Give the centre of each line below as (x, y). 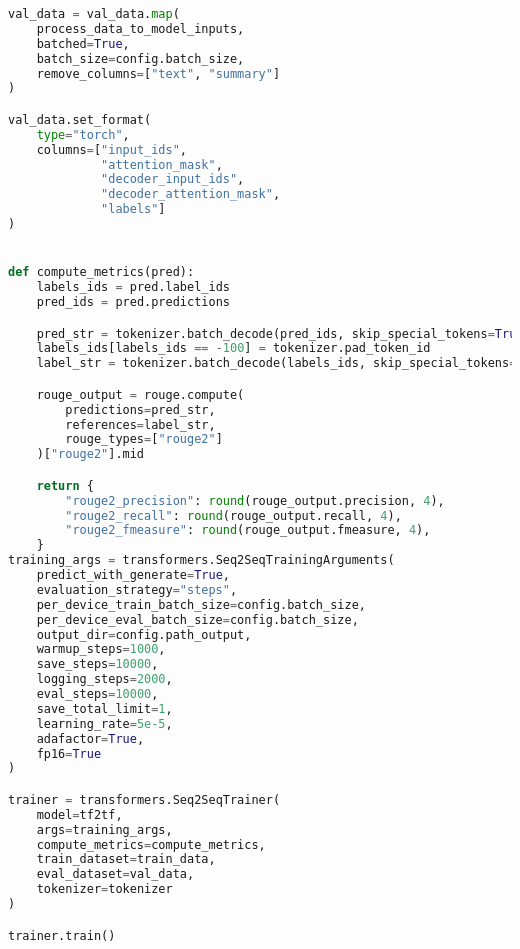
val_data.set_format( (80, 119)
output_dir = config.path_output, (144, 634)
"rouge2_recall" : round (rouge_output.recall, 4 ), (233, 515)
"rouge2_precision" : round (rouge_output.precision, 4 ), (255, 500)
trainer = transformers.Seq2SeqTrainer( (144, 799)
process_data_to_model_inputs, (140, 28)
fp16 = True (69, 753)
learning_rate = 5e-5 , (104, 723)
